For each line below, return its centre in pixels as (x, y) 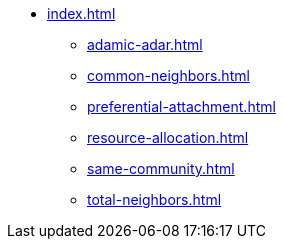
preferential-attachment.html (181, 106)
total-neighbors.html (154, 199)
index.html (81, 13)
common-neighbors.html (168, 75)
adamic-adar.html (145, 44)
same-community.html (161, 168)
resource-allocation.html (168, 137)
